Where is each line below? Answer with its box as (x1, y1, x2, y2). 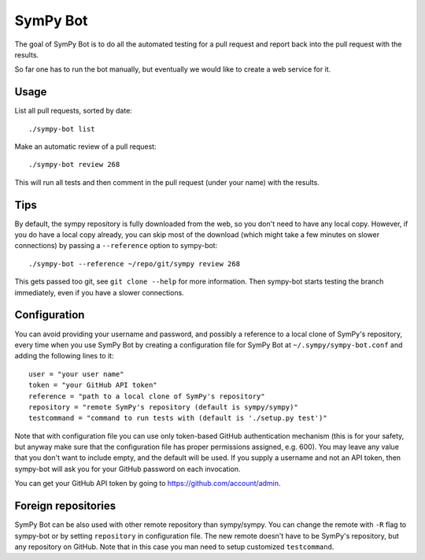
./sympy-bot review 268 (28, 160, 120, 169)
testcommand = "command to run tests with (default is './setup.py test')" (28, 414, 327, 423)
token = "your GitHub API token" (28, 380, 157, 390)
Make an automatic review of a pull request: (14, 142, 157, 151)
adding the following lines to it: (14, 351, 114, 361)
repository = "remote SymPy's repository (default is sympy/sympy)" (28, 402, 298, 411)
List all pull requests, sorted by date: (14, 106, 133, 116)
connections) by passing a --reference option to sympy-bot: (14, 241, 218, 250)
